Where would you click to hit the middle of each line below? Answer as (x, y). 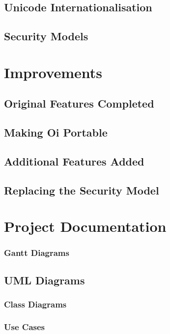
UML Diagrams (44, 280)
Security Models (46, 36)
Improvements (53, 72)
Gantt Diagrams (37, 253)
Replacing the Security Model (82, 190)
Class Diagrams (35, 304)
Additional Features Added (74, 161)
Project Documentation (85, 226)
